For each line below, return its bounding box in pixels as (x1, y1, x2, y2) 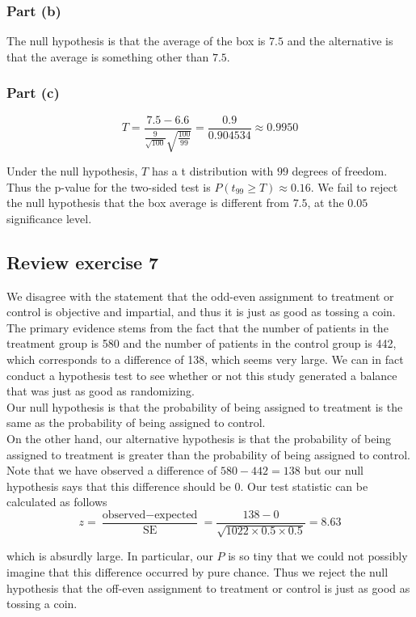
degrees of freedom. (292, 163, 388, 180)
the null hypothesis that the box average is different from (6, 194, 289, 211)
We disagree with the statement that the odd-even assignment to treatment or (6, 287, 394, 304)
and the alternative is (287, 32, 393, 49)
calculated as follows (6, 493, 107, 510)
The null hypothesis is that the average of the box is (6, 32, 266, 49)
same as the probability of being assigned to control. (6, 414, 266, 431)
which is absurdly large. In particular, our (6, 547, 213, 564)
